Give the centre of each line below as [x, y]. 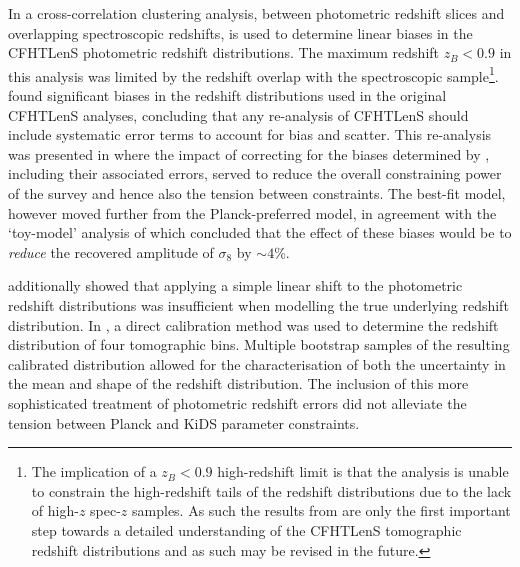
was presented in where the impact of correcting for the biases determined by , [249, 153]
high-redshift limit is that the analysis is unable [363, 471]
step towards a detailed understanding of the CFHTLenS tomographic [246, 529]
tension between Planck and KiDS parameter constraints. [184, 422]
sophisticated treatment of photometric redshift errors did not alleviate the [237, 402]
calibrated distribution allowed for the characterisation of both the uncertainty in [257, 363]
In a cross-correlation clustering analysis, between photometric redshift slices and [256, 13]
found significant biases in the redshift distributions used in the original [227, 95]
